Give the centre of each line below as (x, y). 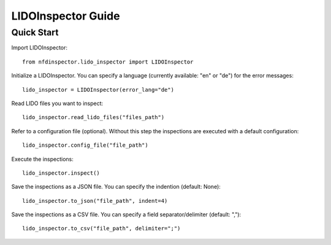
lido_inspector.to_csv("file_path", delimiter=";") (101, 229)
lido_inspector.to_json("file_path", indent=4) (95, 201)
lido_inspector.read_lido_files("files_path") (93, 117)
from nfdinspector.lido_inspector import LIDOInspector (108, 62)
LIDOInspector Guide (66, 16)
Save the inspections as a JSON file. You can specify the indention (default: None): (116, 187)
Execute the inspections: (42, 159)
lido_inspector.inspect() (61, 173)
